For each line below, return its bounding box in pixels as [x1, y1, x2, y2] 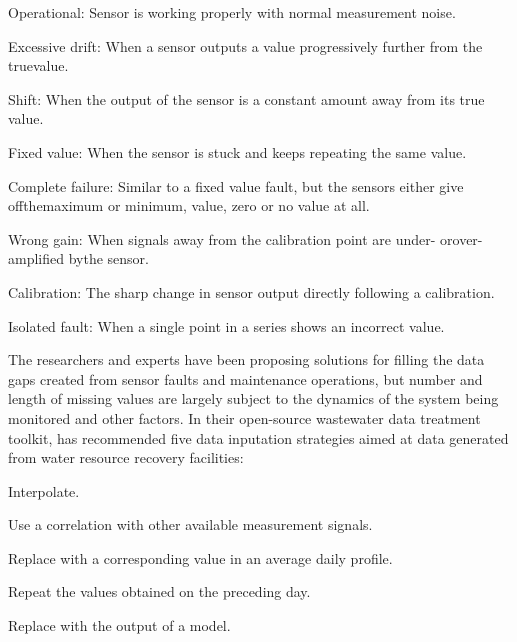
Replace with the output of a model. [8, 615, 231, 636]
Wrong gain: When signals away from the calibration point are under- [8, 228, 436, 249]
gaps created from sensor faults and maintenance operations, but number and [8, 368, 483, 389]
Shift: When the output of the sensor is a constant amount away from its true [8, 88, 485, 109]
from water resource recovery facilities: [8, 447, 244, 468]
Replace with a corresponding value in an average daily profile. [8, 547, 393, 568]
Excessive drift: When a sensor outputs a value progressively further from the [8, 35, 483, 56]
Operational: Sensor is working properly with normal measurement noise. [8, 2, 456, 22]
